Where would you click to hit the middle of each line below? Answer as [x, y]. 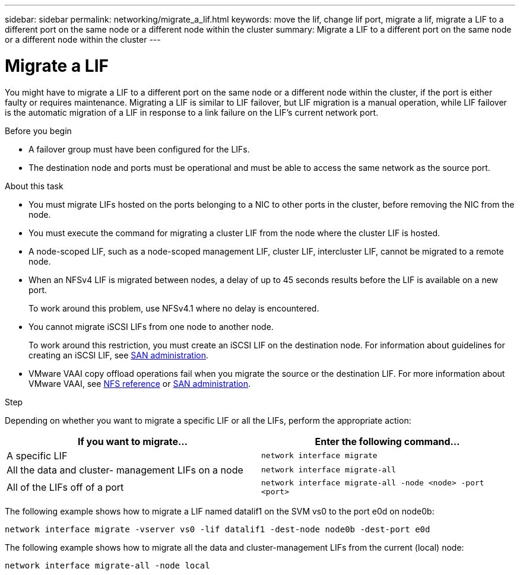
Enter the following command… [387, 441]
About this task [34, 186]
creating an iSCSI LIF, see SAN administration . [118, 355]
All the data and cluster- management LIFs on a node [125, 470]
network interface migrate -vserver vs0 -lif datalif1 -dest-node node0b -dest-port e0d [218, 529]
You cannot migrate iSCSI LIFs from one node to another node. [151, 326]
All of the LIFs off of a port [65, 487]
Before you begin [38, 131]
